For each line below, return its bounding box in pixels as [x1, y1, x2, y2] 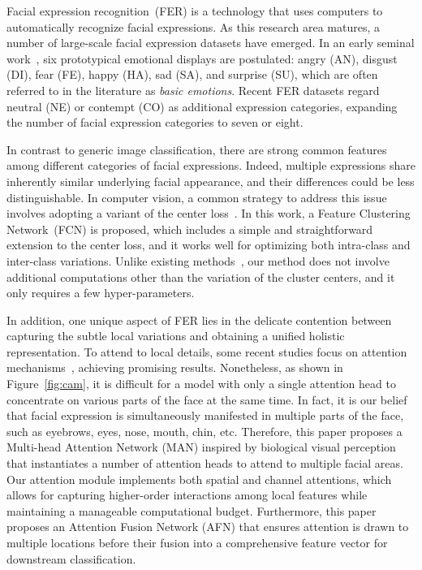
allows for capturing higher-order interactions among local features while [6, 486, 368, 503]
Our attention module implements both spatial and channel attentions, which [6, 470, 392, 487]
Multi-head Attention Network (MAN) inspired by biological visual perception [6, 438, 396, 456]
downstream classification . [6, 550, 136, 567]
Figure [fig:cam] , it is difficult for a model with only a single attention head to [6, 375, 396, 392]
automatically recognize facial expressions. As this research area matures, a [6, 18, 380, 35]
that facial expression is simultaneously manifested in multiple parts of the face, [6, 407, 404, 424]
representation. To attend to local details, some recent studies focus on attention [6, 343, 407, 360]
